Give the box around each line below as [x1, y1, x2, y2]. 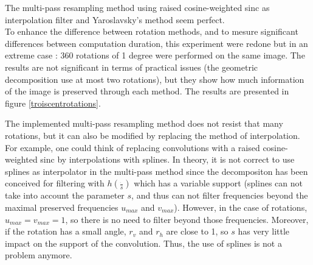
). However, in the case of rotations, [174, 200, 308, 213]
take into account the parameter [5, 189, 125, 202]
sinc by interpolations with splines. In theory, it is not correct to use [40, 153, 295, 166]
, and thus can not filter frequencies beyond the [131, 189, 308, 202]
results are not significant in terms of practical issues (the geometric [5, 60, 258, 73]
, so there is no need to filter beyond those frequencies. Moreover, [65, 213, 309, 225]
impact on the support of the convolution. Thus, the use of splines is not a [5, 236, 282, 249]
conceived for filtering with [5, 177, 105, 189]
